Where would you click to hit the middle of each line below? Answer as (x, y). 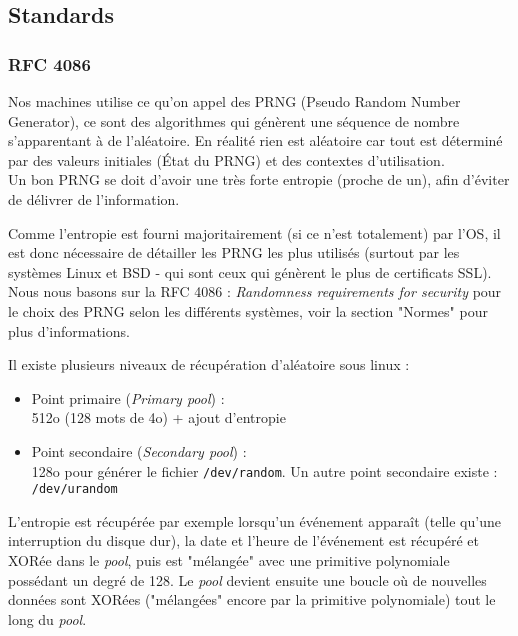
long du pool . (47, 618)
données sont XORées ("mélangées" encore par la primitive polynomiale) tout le (252, 599)
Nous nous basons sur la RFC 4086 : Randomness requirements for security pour (255, 291)
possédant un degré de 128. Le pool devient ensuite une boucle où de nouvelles (247, 579)
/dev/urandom (74, 489)
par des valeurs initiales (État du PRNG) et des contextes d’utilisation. (226, 159)
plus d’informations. (69, 330)
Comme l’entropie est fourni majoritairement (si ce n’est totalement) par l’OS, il (254, 232)
